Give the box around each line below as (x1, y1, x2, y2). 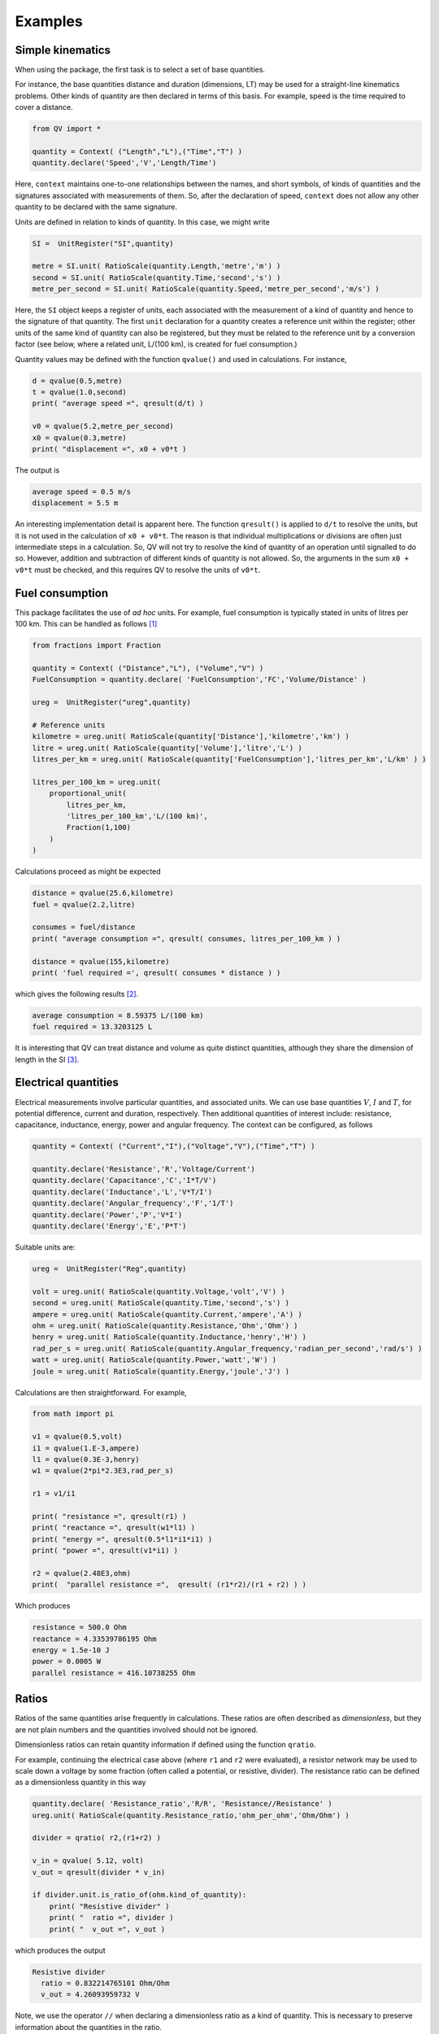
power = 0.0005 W (32, 1656, 102, 1666)
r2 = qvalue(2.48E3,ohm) (32, 1569, 132, 1578)
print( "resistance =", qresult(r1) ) (32, 1512, 187, 1521)
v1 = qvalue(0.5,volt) (32, 1432, 123, 1442)
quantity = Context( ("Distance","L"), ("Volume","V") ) (32, 663, 264, 673)
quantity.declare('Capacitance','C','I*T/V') (32, 1176, 217, 1185)
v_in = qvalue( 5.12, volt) (32, 1856, 144, 1866)
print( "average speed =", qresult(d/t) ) (32, 399, 204, 408)
